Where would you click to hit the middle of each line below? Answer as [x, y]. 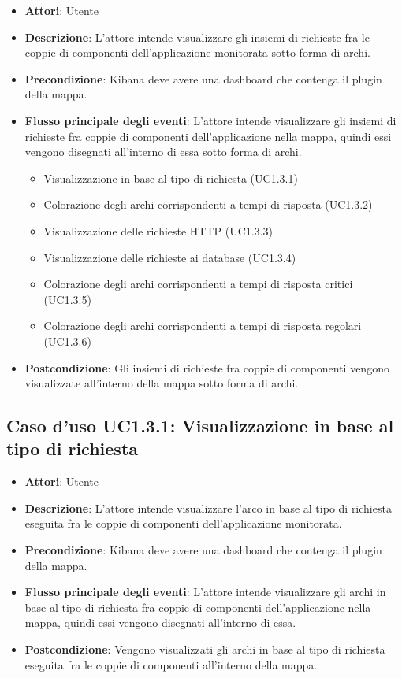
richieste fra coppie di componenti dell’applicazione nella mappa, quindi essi [208, 136]
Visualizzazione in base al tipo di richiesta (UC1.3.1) [171, 178]
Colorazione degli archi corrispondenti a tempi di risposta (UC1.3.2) [208, 204]
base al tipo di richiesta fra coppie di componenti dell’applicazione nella [198, 607]
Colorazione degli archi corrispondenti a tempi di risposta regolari [203, 326]
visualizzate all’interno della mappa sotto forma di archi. [162, 383]
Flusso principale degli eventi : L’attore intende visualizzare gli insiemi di [210, 120]
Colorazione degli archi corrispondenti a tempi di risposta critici [198, 284]
